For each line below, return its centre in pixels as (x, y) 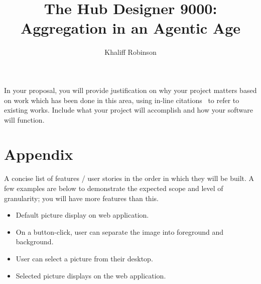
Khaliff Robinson (130, 52)
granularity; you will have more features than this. (81, 198)
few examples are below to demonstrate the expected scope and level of (114, 188)
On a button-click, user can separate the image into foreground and (120, 231)
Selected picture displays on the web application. (91, 275)
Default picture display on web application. (82, 215)
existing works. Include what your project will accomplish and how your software (128, 110)
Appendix (39, 154)
